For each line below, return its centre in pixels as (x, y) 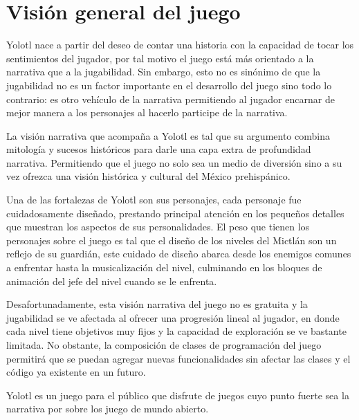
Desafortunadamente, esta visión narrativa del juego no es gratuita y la (157, 304)
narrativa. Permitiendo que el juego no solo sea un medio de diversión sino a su (174, 162)
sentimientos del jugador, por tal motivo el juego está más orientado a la (160, 58)
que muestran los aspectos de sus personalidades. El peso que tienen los (158, 227)
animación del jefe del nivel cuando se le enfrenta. (112, 281)
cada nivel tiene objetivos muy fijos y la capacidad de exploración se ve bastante (176, 331)
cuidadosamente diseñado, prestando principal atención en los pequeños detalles (175, 213)
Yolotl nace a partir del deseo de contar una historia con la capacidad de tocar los (180, 45)
